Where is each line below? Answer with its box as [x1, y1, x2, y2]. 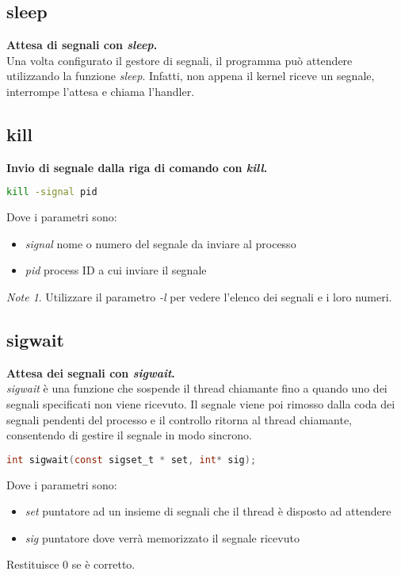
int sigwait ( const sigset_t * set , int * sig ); [6, 454, 257, 466]
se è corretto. [71, 556, 136, 573]
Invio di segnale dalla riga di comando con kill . [6, 159, 268, 175]
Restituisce [6, 556, 59, 573]
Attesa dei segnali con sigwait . [6, 364, 175, 381]
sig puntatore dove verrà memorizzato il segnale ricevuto [25, 529, 300, 546]
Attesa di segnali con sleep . [6, 36, 158, 53]
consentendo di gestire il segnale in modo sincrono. [6, 427, 252, 443]
